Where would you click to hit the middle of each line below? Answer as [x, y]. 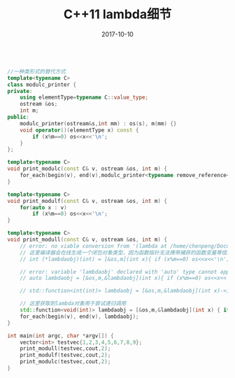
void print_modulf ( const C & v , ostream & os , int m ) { [87, 201]
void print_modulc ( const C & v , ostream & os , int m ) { [87, 169]
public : [19, 117]
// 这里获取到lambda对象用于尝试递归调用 [73, 304]
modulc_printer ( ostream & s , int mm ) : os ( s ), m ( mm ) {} [98, 123]
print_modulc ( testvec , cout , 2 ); [65, 362]
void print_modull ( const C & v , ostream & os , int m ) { [87, 240]
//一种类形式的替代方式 [37, 71]
